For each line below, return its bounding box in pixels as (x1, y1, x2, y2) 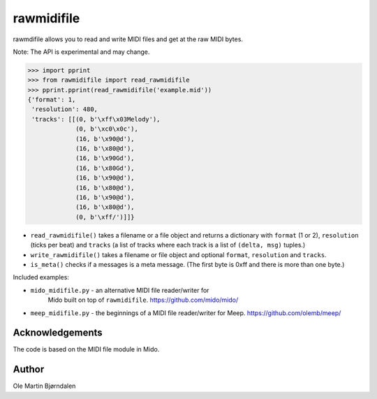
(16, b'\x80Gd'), (75, 164, 135, 172)
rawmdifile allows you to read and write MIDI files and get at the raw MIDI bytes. (13, 35, 244, 43)
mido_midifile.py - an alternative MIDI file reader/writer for (30, 286, 209, 294)
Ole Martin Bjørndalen (13, 382, 76, 391)
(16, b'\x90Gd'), (75, 154, 135, 162)
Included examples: (13, 273, 70, 282)
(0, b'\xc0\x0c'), (75, 125, 139, 133)
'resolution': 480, (31, 106, 98, 113)
